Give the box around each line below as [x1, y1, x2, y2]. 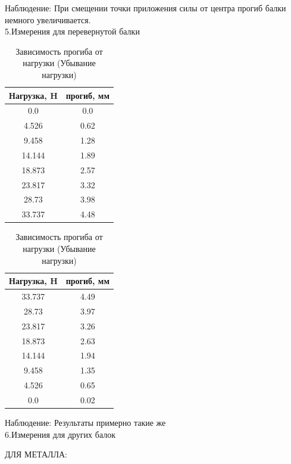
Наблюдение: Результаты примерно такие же [5, 416, 166, 429]
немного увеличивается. [5, 13, 91, 26]
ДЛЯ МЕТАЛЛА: [5, 448, 68, 460]
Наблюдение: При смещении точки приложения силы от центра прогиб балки [5, 2, 286, 14]
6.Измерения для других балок [5, 428, 116, 440]
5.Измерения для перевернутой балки [5, 25, 140, 38]
